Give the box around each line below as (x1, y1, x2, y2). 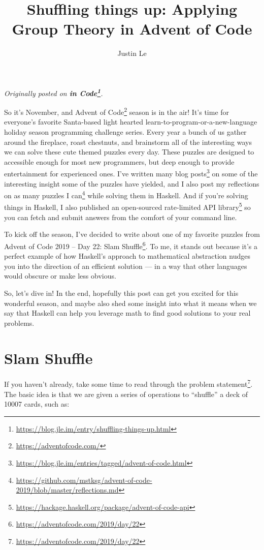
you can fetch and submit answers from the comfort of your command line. (4, 211, 237, 222)
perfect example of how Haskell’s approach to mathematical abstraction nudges (4, 251, 250, 261)
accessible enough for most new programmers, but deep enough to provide (4, 156, 235, 167)
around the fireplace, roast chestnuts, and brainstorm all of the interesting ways (4, 136, 252, 147)
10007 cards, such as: (4, 399, 70, 409)
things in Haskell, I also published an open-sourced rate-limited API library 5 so (4, 200, 251, 212)
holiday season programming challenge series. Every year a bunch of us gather (4, 127, 247, 137)
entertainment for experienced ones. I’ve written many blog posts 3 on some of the (4, 167, 258, 179)
